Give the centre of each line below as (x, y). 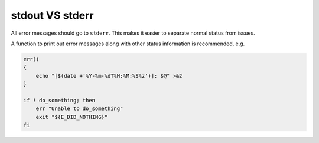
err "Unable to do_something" (79, 109)
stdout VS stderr (52, 15)
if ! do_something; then (59, 100)
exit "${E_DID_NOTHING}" (72, 117)
